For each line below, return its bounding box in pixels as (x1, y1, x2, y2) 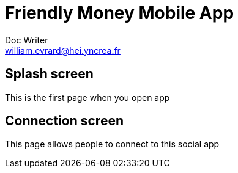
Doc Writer (5, 34, 48, 45)
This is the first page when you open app (5, 92, 170, 103)
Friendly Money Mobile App (5, 2, 234, 23)
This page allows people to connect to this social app (5, 139, 220, 150)
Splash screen (5, 66, 94, 82)
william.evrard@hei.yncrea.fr (5, 45, 121, 56)
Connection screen (5, 113, 124, 129)
